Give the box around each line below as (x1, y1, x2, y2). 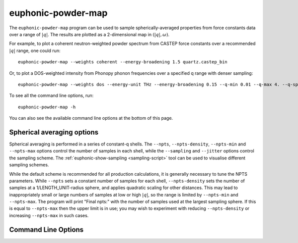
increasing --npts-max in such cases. (9, 212, 89, 218)
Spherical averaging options (9, 128, 99, 136)
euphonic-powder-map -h (18, 104, 76, 110)
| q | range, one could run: (9, 48, 61, 53)
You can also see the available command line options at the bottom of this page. (9, 115, 173, 121)
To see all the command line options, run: (9, 93, 94, 98)
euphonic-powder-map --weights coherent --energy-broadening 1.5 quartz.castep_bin (18, 59, 228, 65)
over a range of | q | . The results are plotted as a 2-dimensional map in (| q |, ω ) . (9, 31, 170, 37)
